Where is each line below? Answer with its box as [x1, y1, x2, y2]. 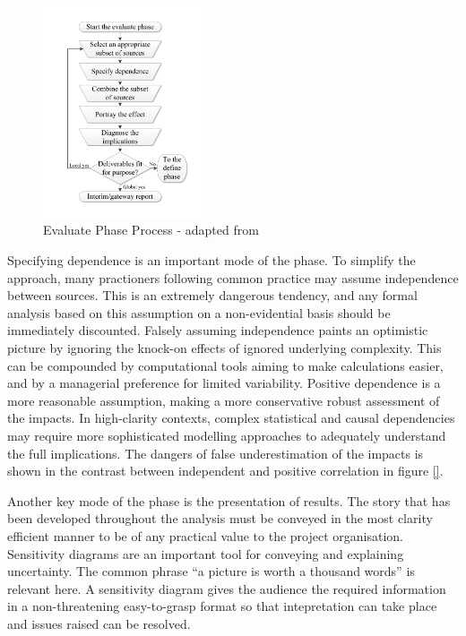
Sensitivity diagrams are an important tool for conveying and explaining [7, 544, 404, 563]
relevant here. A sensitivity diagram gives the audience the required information [7, 579, 446, 597]
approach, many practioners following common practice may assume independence [7, 268, 459, 287]
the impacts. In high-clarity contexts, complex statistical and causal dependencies [7, 408, 455, 427]
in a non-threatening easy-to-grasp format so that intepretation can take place [7, 597, 437, 615]
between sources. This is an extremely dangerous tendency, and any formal [7, 286, 418, 305]
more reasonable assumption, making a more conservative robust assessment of [7, 391, 440, 409]
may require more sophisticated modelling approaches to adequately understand [7, 426, 446, 444]
